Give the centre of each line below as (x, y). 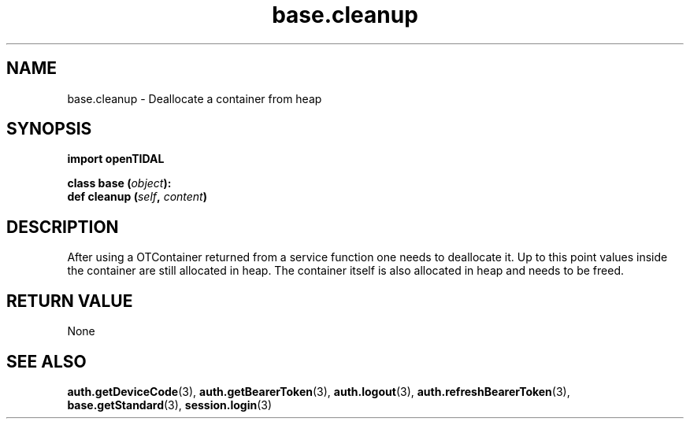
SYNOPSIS (49, 129)
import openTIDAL (116, 159)
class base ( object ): (119, 183)
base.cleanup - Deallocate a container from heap (195, 98)
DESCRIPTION (63, 227)
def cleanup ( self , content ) (137, 197)
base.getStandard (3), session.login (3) (170, 405)
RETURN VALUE (70, 301)
